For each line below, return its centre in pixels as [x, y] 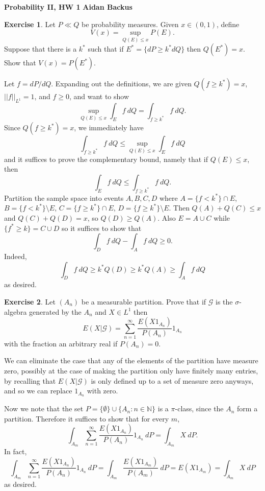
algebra [16, 311]
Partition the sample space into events [64, 197]
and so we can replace [38, 391]
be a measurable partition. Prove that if [144, 301]
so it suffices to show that [102, 228]
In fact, [16, 451]
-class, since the [199, 408]
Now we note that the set [44, 408]
